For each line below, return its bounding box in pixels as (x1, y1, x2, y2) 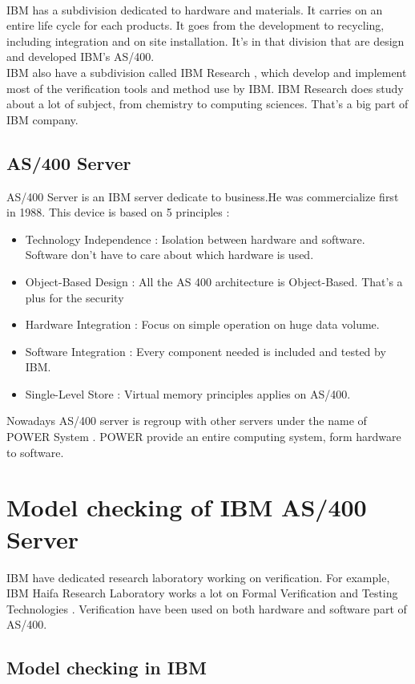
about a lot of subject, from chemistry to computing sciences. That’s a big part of (6, 95, 409, 112)
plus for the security (25, 289, 124, 306)
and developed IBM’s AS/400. (6, 48, 155, 65)
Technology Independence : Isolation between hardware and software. (25, 230, 365, 247)
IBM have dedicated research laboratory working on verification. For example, (6, 569, 390, 585)
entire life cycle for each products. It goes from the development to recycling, (6, 17, 385, 34)
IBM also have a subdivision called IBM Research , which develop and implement (6, 63, 407, 80)
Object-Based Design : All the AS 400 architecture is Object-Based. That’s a (25, 273, 403, 289)
